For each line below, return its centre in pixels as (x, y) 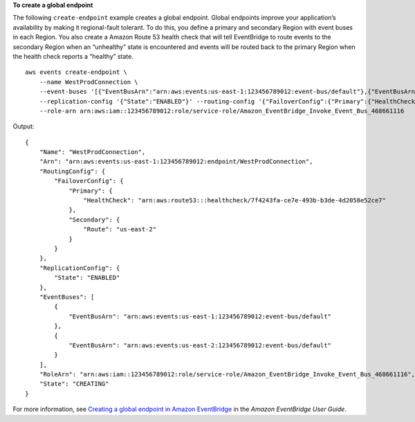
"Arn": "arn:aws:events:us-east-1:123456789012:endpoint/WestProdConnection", (176, 162)
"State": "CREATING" (74, 384)
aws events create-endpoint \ (76, 72)
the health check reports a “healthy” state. (73, 56)
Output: (24, 126)
